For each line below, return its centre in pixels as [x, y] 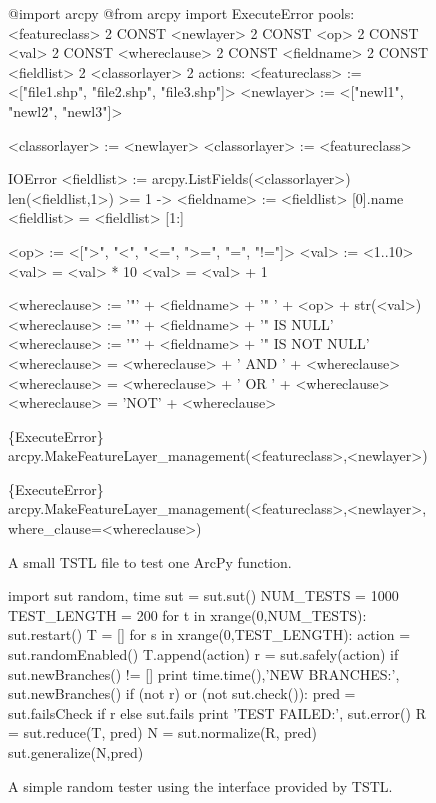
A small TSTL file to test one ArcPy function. [150, 561]
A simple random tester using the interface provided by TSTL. [200, 785]
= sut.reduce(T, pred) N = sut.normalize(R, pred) [162, 732]
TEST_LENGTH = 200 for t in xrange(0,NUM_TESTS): [187, 614]
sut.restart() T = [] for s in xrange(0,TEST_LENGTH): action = [209, 634]
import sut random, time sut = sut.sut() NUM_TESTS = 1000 [203, 595]
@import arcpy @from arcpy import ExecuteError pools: [181, 13]
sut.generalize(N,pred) [76, 752]
